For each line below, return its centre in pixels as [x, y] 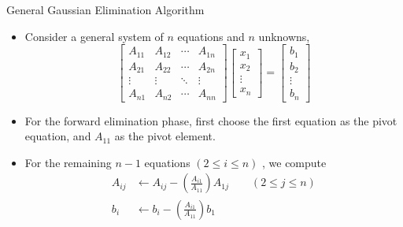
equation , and [58, 136]
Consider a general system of [94, 36]
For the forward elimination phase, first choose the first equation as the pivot [211, 120]
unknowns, [284, 36]
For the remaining [68, 162]
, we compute [294, 162]
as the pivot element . [165, 136]
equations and [211, 36]
